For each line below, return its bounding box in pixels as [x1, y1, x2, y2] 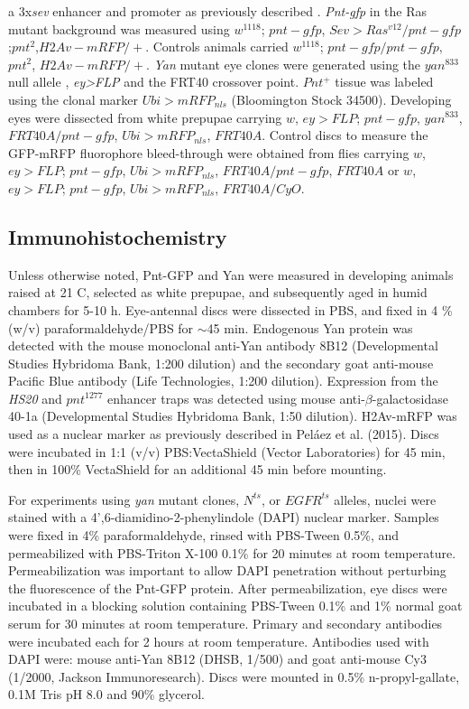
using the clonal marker [8, 89, 139, 108]
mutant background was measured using [8, 19, 230, 38]
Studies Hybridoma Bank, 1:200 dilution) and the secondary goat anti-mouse [8, 353, 434, 372]
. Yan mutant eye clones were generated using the [145, 54, 421, 73]
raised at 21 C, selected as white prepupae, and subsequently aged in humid [8, 283, 428, 302]
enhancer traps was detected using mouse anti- [107, 388, 365, 407]
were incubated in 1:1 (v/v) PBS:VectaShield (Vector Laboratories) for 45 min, [8, 442, 446, 461]
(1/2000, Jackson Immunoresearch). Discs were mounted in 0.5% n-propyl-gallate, [8, 667, 460, 686]
